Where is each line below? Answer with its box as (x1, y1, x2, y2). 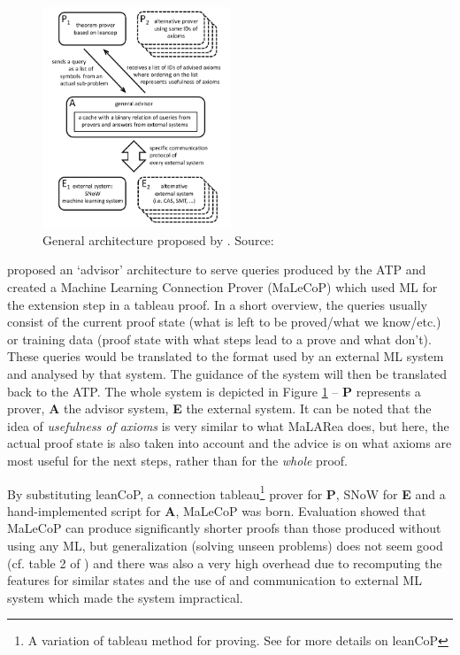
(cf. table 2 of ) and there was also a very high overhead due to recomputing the (7, 553, 442, 572)
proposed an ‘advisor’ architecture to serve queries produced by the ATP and (7, 260, 426, 279)
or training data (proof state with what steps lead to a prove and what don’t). (7, 329, 432, 348)
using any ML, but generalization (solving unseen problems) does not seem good (7, 536, 443, 554)
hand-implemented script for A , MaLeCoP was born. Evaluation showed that (7, 501, 426, 520)
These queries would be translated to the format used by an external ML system (7, 347, 444, 366)
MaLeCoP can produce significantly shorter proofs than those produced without (7, 519, 441, 537)
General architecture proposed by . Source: (42, 230, 274, 249)
